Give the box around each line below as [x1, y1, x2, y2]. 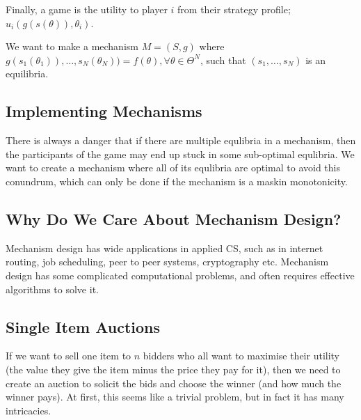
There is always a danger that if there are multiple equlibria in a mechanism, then [6, 133, 356, 148]
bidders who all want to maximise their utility [143, 348, 340, 363]
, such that [200, 52, 246, 67]
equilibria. [6, 66, 49, 81]
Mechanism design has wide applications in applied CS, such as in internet [6, 240, 323, 255]
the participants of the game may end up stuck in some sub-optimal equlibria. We [6, 146, 355, 161]
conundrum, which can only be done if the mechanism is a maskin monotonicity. [6, 173, 348, 188]
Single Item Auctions [6, 316, 161, 337]
